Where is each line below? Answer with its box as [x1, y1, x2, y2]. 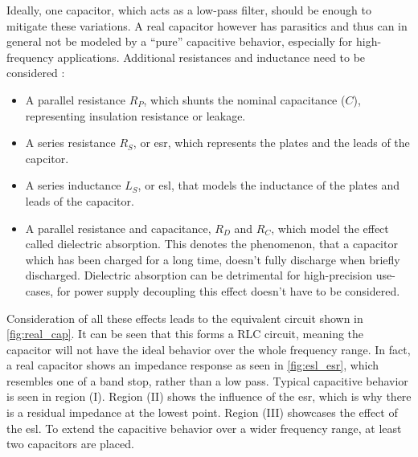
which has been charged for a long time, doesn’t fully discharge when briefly [25, 251, 400, 267]
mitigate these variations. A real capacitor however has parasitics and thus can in [6, 17, 408, 34]
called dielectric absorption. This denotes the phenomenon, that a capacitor [25, 235, 398, 252]
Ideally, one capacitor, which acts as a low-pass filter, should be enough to [6, 2, 371, 18]
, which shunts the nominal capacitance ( [143, 91, 346, 108]
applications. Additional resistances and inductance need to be [57, 48, 366, 65]
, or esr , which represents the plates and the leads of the [133, 134, 410, 151]
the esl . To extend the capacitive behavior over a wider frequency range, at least [6, 419, 402, 436]
